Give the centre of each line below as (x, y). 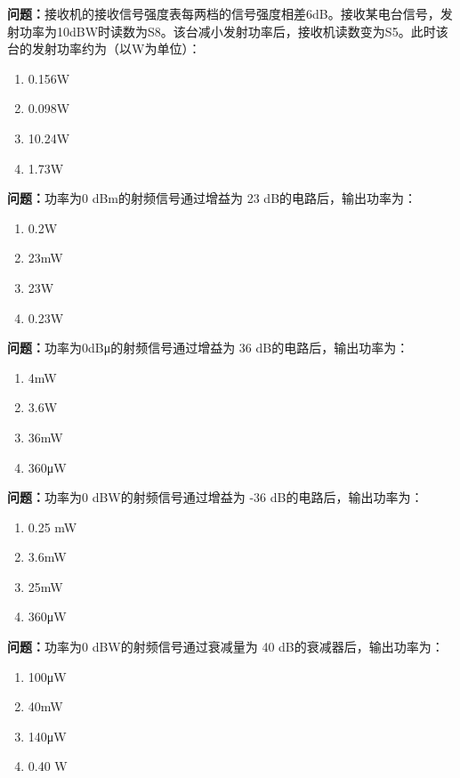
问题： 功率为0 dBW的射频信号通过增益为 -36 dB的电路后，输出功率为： (215, 497)
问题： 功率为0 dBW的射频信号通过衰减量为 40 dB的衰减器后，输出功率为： (226, 647)
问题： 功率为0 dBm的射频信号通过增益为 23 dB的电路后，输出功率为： (212, 198)
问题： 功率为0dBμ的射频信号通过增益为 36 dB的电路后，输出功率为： (208, 348)
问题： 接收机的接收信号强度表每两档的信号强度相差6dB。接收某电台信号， (224, 13)
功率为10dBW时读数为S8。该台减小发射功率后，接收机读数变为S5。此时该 (234, 31)
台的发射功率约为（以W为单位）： (104, 49)
